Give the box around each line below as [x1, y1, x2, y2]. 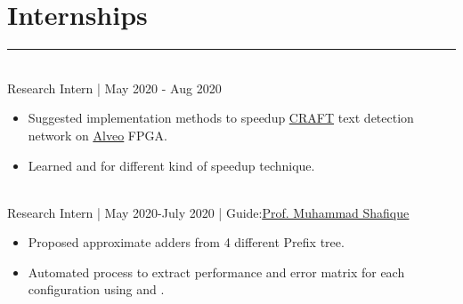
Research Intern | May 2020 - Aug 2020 [7, 78, 222, 97]
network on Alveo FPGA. [28, 125, 167, 144]
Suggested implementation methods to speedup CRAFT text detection [28, 108, 414, 127]
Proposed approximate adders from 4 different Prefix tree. [28, 233, 345, 252]
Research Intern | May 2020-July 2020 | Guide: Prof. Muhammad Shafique [7, 203, 410, 221]
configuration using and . [28, 280, 165, 299]
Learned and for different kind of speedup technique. [28, 156, 315, 174]
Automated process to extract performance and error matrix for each [28, 262, 405, 281]
